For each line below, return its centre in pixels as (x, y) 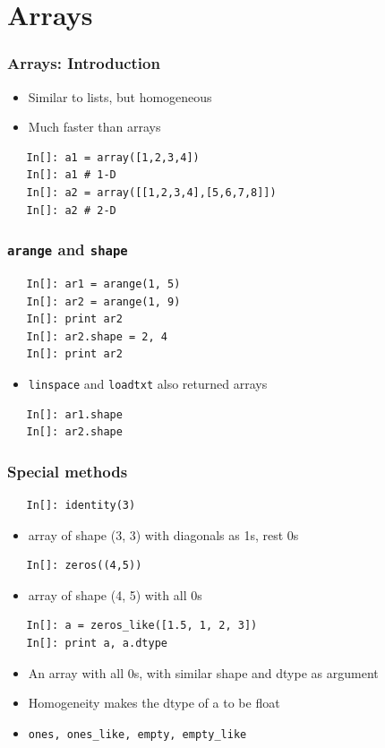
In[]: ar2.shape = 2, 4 (97, 336)
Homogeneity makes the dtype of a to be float (154, 703)
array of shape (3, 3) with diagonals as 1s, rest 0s (163, 534)
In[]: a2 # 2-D (71, 210)
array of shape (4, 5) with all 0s (115, 594)
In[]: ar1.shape (74, 414)
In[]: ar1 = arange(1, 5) (103, 284)
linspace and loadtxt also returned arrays (148, 383)
